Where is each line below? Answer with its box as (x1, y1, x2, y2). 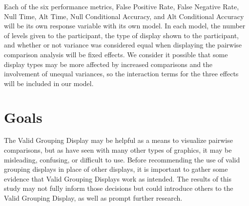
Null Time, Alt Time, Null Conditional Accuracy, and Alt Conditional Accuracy (4, 11, 244, 21)
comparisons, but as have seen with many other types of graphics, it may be (4, 145, 232, 155)
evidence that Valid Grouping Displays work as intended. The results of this (4, 173, 232, 183)
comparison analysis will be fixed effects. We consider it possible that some (4, 49, 228, 59)
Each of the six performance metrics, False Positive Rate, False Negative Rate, (4, 1, 239, 11)
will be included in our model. (4, 78, 94, 88)
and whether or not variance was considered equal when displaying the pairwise (4, 40, 242, 50)
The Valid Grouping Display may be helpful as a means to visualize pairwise (4, 135, 233, 145)
